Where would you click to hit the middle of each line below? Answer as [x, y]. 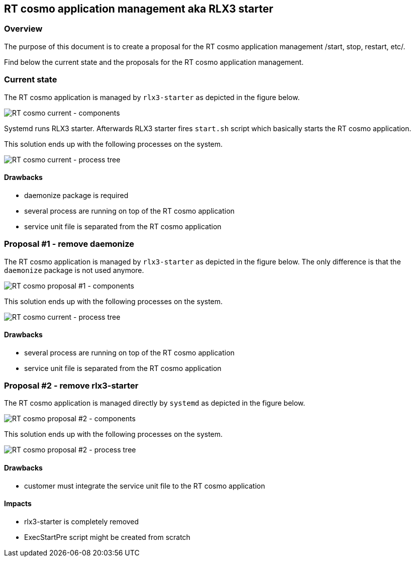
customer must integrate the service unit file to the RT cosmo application [145, 486]
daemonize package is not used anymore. [74, 270]
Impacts [18, 504]
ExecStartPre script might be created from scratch [107, 537]
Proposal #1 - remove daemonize [69, 244]
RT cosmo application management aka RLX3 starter [139, 9]
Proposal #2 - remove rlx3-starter [71, 386]
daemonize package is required [76, 195]
